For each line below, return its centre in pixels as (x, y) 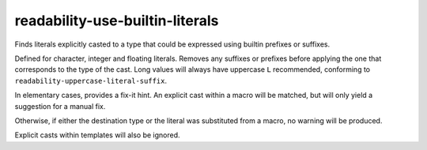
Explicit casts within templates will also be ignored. (98, 135)
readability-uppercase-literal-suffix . (91, 81)
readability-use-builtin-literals (117, 21)
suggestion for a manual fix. (60, 106)
